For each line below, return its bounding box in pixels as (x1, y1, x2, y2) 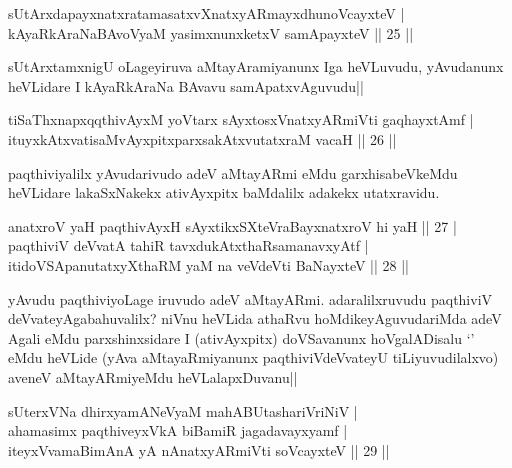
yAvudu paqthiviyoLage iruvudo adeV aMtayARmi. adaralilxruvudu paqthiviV (8, 288, 493, 309)
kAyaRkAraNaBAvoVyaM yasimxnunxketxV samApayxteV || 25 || (8, 22, 414, 43)
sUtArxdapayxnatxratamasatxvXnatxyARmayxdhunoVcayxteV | (8, 3, 405, 23)
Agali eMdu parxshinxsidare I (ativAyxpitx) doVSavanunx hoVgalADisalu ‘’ (8, 327, 475, 348)
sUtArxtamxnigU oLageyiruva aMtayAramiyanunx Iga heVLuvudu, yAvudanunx (8, 56, 504, 77)
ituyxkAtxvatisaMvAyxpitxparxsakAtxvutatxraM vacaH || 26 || (8, 128, 397, 149)
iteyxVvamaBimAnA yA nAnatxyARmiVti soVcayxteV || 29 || (8, 439, 390, 460)
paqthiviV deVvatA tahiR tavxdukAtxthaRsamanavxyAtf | (8, 235, 369, 256)
